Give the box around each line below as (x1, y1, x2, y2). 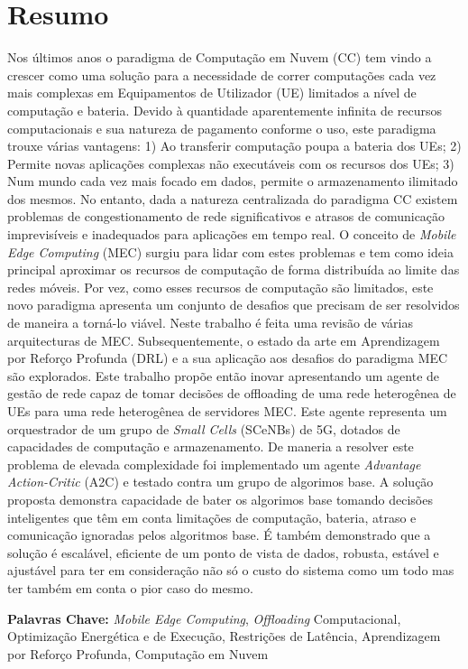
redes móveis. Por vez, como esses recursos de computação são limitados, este (7, 277, 434, 296)
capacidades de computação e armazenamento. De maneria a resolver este (7, 437, 414, 456)
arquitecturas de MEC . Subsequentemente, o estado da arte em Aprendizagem (7, 330, 440, 349)
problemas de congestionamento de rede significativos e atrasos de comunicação (7, 207, 445, 226)
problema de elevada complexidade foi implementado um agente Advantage (7, 454, 421, 473)
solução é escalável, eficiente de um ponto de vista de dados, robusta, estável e (7, 543, 439, 562)
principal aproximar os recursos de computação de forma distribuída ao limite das (7, 260, 460, 279)
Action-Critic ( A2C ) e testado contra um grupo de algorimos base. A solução (7, 472, 434, 491)
